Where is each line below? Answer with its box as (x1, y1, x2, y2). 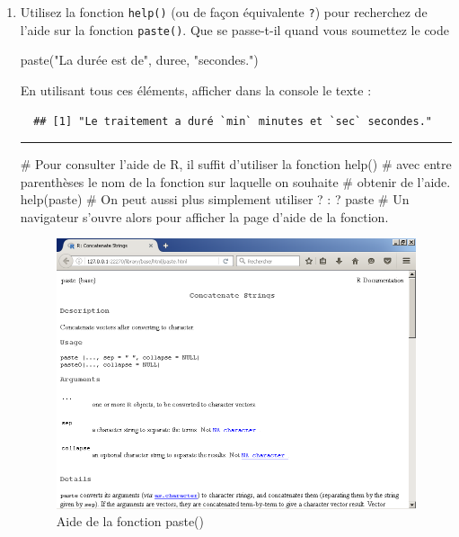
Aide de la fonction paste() (56, 512, 204, 531)
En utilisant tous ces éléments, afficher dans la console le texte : (20, 80, 372, 99)
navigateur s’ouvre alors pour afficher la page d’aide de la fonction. (20, 207, 389, 226)
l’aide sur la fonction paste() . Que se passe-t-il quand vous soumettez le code (20, 20, 450, 39)
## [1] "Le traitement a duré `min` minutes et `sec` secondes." (33, 114, 432, 128)
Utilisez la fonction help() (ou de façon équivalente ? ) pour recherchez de (20, 3, 428, 21)
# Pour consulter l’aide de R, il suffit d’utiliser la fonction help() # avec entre (20, 155, 452, 174)
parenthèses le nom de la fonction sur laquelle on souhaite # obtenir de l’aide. (20, 172, 451, 191)
